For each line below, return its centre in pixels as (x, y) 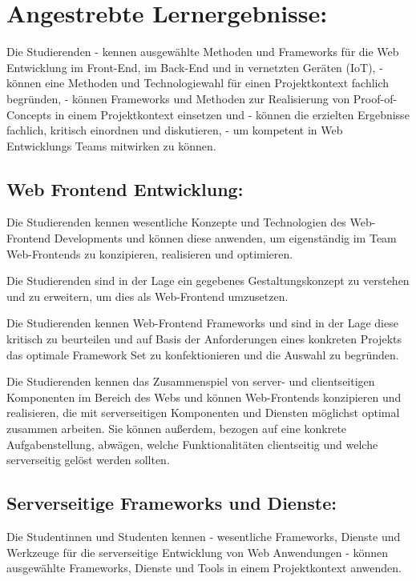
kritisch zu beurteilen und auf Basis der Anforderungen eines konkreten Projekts (204, 339)
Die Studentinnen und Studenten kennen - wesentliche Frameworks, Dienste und (204, 536)
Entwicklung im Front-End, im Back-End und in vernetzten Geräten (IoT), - (195, 67)
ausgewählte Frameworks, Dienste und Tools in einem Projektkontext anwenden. (204, 568)
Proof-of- (375, 98)
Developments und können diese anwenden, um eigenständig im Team (225, 238)
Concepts (29, 114)
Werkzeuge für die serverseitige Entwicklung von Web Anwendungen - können (198, 552)
